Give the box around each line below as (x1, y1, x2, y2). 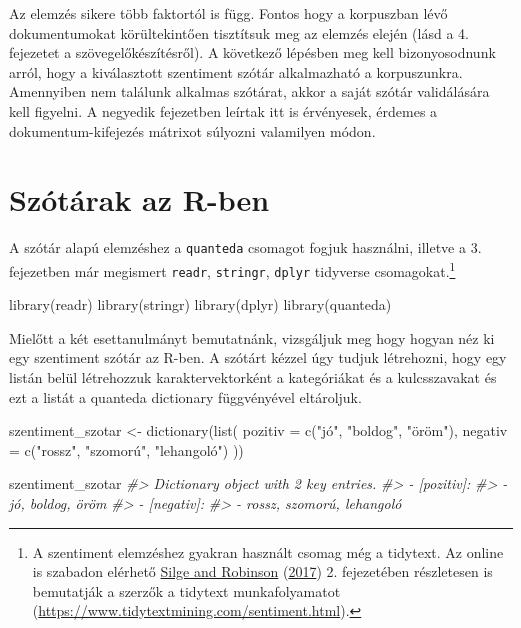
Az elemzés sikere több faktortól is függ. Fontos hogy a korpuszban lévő (9, 3, 448, 23)
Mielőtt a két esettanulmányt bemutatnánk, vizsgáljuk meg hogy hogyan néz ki (9, 327, 495, 348)
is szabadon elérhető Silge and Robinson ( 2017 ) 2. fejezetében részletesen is (32, 561, 493, 582)
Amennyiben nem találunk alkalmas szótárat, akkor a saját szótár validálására (9, 81, 490, 102)
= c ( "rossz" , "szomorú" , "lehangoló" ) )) (9, 439, 244, 460)
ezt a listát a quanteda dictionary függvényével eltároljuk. (9, 386, 362, 407)
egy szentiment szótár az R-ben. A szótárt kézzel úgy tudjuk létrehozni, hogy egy (9, 347, 507, 368)
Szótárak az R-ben (9, 179, 270, 220)
